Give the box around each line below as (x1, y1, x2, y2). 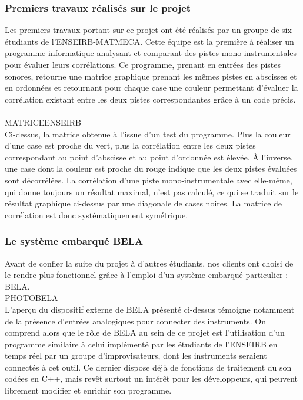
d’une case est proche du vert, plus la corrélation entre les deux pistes (5, 139, 256, 152)
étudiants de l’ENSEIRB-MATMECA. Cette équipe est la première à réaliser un (5, 35, 294, 47)
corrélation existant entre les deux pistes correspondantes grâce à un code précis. (5, 93, 296, 105)
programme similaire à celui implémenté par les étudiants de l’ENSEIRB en (5, 337, 278, 350)
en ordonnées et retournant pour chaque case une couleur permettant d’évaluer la (5, 81, 298, 94)
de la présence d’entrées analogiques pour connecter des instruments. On (5, 314, 266, 327)
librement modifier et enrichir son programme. (5, 384, 172, 396)
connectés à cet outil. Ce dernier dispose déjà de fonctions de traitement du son (5, 360, 292, 373)
